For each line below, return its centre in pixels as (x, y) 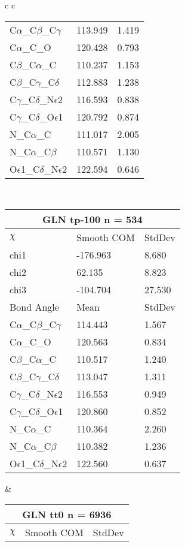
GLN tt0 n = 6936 (67, 514)
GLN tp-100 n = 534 (92, 220)
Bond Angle (34, 307)
